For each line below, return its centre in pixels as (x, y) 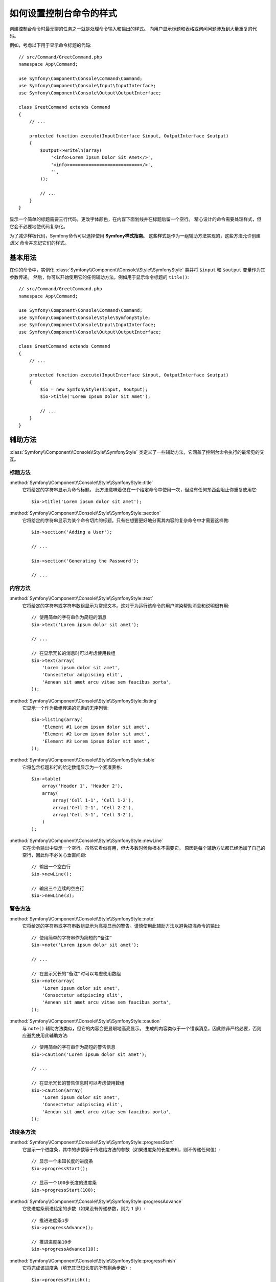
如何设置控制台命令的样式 (63, 13)
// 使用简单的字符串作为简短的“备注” (72, 938)
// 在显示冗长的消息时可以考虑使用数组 (74, 653)
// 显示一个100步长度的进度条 (64, 1183)
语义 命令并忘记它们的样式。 (39, 243)
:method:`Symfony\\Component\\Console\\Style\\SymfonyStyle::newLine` (86, 840)
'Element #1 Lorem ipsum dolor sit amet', (96, 727)
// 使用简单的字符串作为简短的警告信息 (74, 1047)
